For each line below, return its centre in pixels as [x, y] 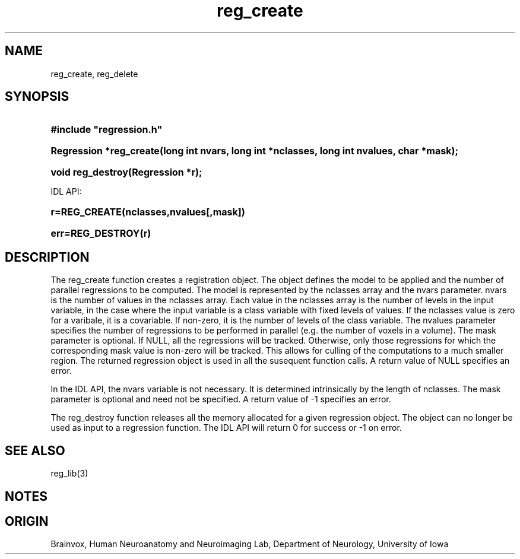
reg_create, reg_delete [94, 74]
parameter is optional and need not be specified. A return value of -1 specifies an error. [221, 399]
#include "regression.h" [107, 130]
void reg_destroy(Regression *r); [126, 172]
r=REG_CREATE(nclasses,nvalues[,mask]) [148, 212]
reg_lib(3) [69, 474]
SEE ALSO [35, 450]
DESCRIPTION [47, 257]
